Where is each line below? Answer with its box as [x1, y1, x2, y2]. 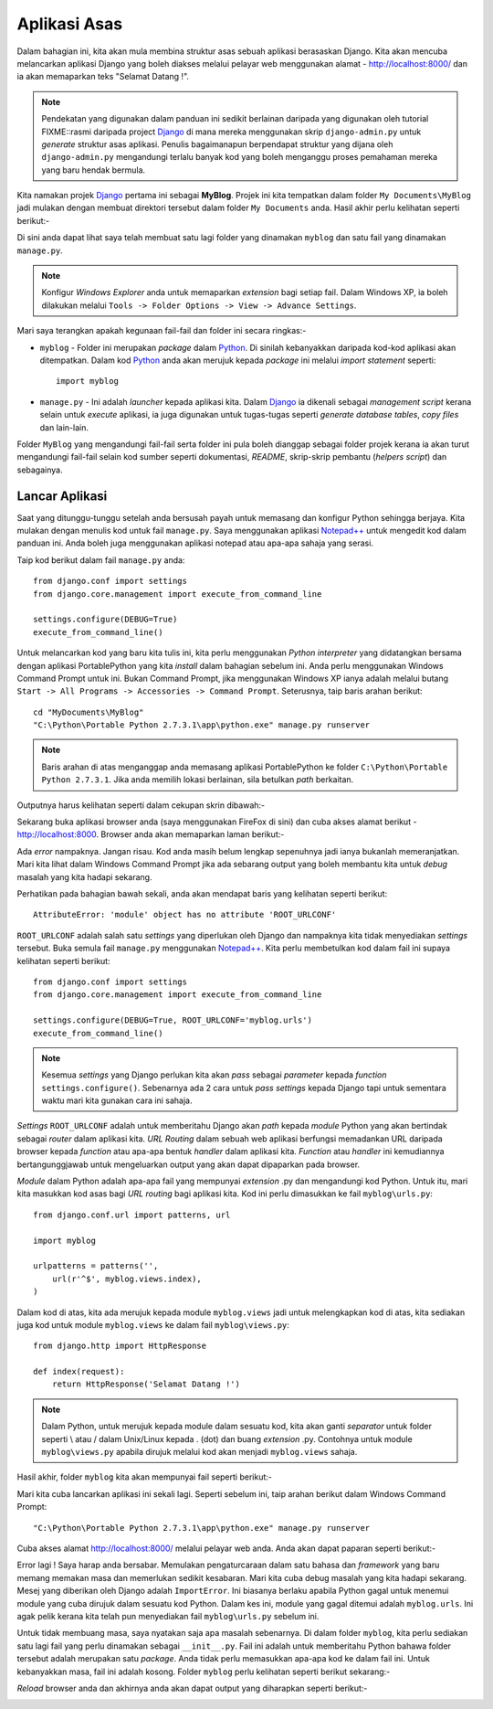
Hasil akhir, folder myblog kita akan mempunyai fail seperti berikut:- [16, 1471, 273, 1482]
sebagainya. [16, 464, 63, 475]
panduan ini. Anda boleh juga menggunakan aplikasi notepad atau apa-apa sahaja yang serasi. [16, 537, 374, 548]
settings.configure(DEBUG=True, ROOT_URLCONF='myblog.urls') [33, 1015, 312, 1025]
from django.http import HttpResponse [33, 1341, 207, 1352]
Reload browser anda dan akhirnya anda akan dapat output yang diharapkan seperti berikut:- [16, 1682, 368, 1693]
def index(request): [33, 1366, 125, 1377]
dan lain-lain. [39, 421, 89, 433]
